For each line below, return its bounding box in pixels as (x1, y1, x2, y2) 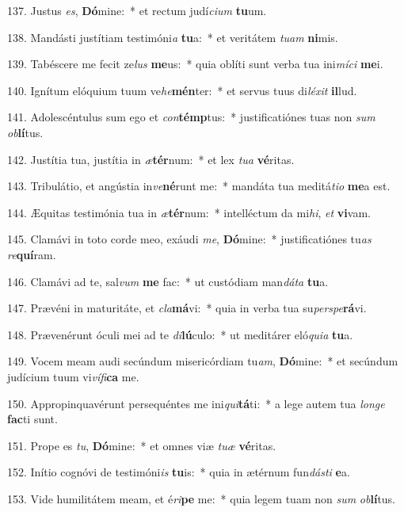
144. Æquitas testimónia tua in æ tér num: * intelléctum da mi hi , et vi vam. (7, 204, 371, 220)
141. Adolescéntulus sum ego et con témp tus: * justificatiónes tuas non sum (7, 109, 375, 125)
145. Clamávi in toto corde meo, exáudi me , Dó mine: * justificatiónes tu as (7, 231, 372, 247)
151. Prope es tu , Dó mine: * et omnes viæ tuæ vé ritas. (7, 437, 276, 453)
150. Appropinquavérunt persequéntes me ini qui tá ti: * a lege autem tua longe (7, 395, 385, 411)
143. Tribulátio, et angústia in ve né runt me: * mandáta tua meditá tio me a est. (7, 178, 391, 194)
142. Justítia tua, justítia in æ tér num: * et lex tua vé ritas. (7, 151, 295, 167)
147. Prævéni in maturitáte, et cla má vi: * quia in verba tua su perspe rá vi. (7, 300, 367, 316)
